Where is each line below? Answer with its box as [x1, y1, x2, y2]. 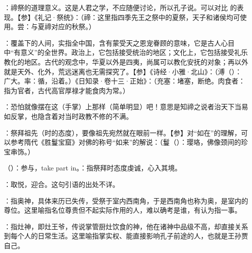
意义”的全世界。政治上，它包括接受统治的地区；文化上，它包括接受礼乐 [20, 47, 248, 57]
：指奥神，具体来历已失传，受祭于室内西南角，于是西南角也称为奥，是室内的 [4, 195, 248, 205]
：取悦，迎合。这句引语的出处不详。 [4, 179, 119, 189]
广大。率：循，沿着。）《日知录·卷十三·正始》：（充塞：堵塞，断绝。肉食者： [4, 76, 245, 86]
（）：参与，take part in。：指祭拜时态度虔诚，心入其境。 [4, 163, 182, 173]
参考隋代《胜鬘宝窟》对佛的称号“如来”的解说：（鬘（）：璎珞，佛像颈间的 [10, 137, 241, 147]
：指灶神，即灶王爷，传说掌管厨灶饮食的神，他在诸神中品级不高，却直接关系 [4, 221, 248, 231]
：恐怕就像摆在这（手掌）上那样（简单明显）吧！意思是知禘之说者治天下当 [4, 101, 241, 112]
